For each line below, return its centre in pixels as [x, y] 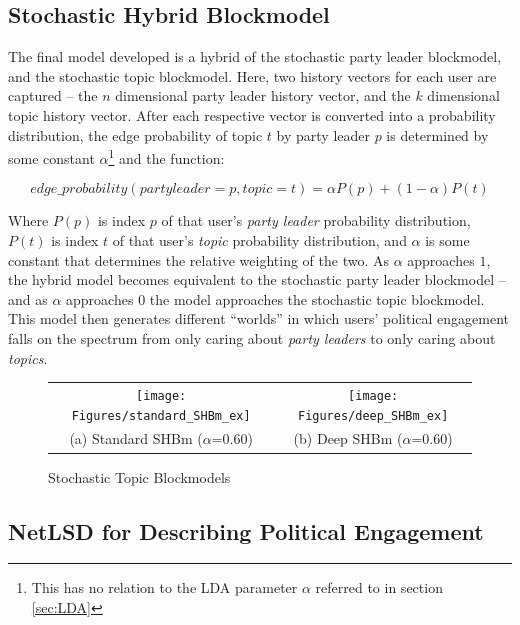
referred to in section [379, 587]
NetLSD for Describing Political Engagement [246, 530]
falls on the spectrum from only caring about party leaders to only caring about [252, 337]
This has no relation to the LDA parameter [164, 587]
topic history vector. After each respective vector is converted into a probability [252, 114]
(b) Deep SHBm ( [348, 438]
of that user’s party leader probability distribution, [316, 220]
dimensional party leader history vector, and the [263, 95]
